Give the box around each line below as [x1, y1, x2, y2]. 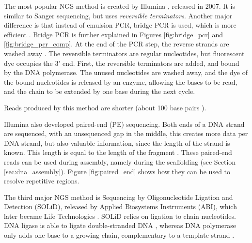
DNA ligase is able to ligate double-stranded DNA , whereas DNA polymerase [4, 220, 236, 230]
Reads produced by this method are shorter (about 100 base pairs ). [4, 102, 206, 112]
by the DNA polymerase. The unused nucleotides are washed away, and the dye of [4, 67, 248, 77]
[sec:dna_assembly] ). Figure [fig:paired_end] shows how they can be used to [4, 166, 231, 176]
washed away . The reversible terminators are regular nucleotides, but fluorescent [4, 48, 245, 58]
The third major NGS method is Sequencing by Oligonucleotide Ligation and [4, 192, 233, 202]
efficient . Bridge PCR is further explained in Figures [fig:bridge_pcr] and [4, 29, 223, 39]
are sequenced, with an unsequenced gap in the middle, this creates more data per [4, 128, 248, 138]
